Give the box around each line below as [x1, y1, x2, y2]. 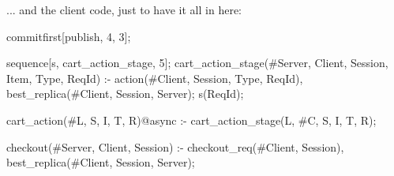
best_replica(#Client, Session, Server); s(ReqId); [6, 85, 244, 102]
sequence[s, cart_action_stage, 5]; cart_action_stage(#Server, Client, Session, [6, 54, 388, 71]
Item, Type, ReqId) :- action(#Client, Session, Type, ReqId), [6, 69, 303, 86]
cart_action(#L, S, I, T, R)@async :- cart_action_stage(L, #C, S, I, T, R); [6, 111, 377, 128]
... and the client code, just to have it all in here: [6, 2, 242, 17]
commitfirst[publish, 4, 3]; [6, 28, 131, 44]
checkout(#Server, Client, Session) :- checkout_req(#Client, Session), [6, 138, 344, 155]
